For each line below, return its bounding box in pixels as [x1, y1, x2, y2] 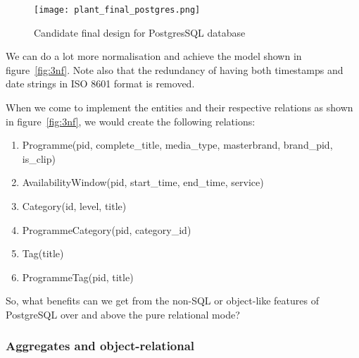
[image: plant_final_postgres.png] [34, 5, 201, 15]
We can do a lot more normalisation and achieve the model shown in [6, 49, 302, 63]
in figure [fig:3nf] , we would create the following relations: [6, 113, 256, 128]
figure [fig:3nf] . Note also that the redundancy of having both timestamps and [6, 62, 344, 77]
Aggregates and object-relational [6, 337, 195, 354]
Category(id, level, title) [22, 199, 127, 213]
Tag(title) [22, 246, 64, 261]
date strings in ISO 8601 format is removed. [6, 76, 195, 91]
